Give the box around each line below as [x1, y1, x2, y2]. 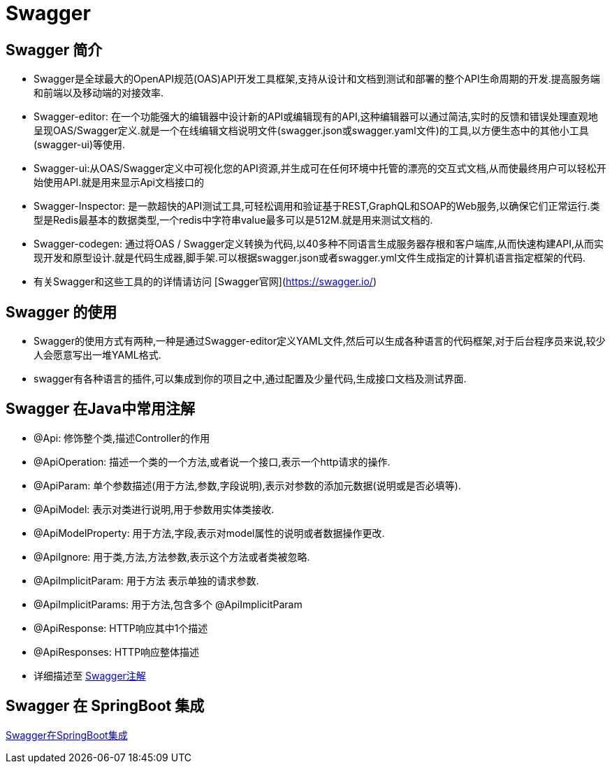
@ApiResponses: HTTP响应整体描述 [34, 645, 200, 658]
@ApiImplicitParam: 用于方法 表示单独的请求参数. [34, 574, 259, 587]
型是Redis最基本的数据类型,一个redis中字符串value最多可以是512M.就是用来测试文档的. [34, 214, 433, 227]
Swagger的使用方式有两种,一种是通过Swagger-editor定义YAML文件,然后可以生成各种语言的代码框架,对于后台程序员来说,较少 [34, 335, 606, 347]
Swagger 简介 [6, 41, 103, 59]
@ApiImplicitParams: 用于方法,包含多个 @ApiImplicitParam [34, 598, 303, 610]
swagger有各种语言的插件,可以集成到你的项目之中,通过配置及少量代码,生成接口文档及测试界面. [34, 373, 467, 385]
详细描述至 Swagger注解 [34, 669, 146, 682]
